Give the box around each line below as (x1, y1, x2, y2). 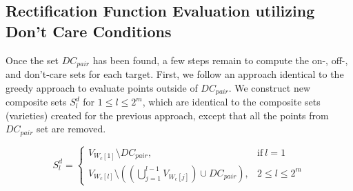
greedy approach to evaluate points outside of (6, 80, 198, 94)
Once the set (6, 52, 59, 67)
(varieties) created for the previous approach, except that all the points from (6, 108, 329, 122)
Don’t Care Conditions (6, 20, 172, 41)
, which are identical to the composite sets (142, 94, 321, 109)
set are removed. (36, 121, 106, 136)
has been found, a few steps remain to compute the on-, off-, (92, 52, 348, 67)
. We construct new (228, 80, 311, 94)
